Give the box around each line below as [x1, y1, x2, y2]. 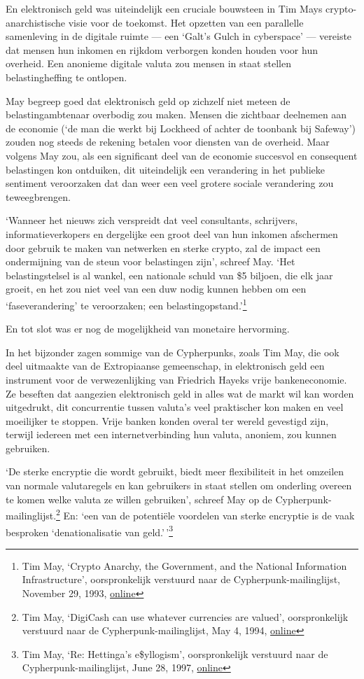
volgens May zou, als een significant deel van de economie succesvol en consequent [6, 148, 358, 162]
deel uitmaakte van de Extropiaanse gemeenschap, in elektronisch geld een [6, 358, 325, 373]
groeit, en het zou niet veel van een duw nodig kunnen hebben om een [6, 281, 307, 296]
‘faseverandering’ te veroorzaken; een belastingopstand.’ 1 [6, 295, 247, 312]
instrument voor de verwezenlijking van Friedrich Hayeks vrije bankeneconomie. [6, 372, 347, 386]
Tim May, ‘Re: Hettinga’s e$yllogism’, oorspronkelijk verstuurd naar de [22, 646, 328, 661]
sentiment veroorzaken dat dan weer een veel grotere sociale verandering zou [6, 176, 334, 190]
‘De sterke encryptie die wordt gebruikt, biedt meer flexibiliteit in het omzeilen [6, 464, 344, 479]
